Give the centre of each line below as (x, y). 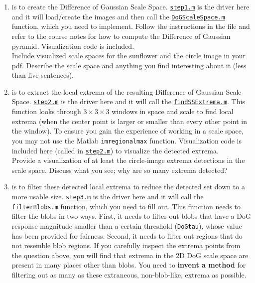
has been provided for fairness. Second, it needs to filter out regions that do (127, 235)
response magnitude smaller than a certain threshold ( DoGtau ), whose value (127, 225)
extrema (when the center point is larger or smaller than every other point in (129, 121)
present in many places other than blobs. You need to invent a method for (129, 265)
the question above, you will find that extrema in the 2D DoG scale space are (130, 255)
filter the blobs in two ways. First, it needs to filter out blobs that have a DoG (131, 216)
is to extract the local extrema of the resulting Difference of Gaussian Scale (127, 91)
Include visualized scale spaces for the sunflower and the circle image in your (128, 56)
